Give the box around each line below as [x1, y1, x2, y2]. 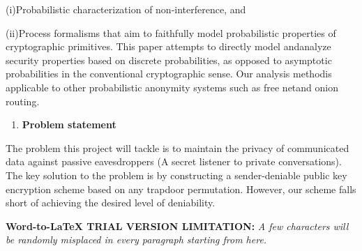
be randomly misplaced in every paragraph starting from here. [6, 232, 267, 247]
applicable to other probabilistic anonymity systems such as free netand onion [6, 79, 338, 94]
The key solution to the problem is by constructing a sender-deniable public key [6, 167, 347, 182]
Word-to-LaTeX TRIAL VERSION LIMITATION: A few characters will [6, 218, 349, 233]
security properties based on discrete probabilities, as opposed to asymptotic [6, 52, 332, 67]
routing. [6, 93, 40, 108]
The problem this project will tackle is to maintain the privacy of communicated [6, 140, 349, 155]
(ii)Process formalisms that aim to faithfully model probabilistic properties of [6, 25, 336, 40]
